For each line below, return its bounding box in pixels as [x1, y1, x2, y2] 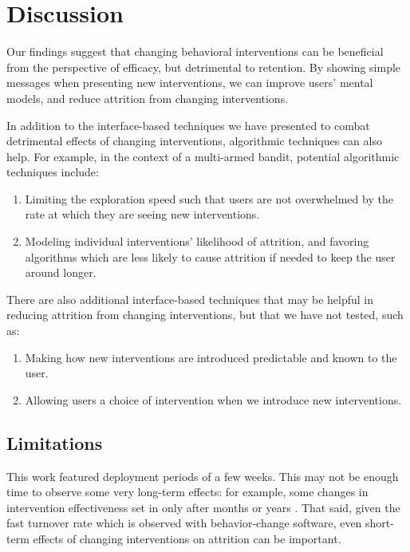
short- [365, 515, 394, 531]
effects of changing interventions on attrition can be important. [33, 530, 341, 546]
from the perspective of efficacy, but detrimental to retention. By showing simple [6, 58, 401, 75]
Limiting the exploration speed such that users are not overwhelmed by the [25, 190, 393, 207]
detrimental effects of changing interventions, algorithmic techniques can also [6, 132, 382, 149]
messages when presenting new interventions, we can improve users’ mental [6, 74, 373, 91]
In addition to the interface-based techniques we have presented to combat [6, 116, 370, 133]
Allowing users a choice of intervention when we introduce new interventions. [25, 391, 402, 408]
